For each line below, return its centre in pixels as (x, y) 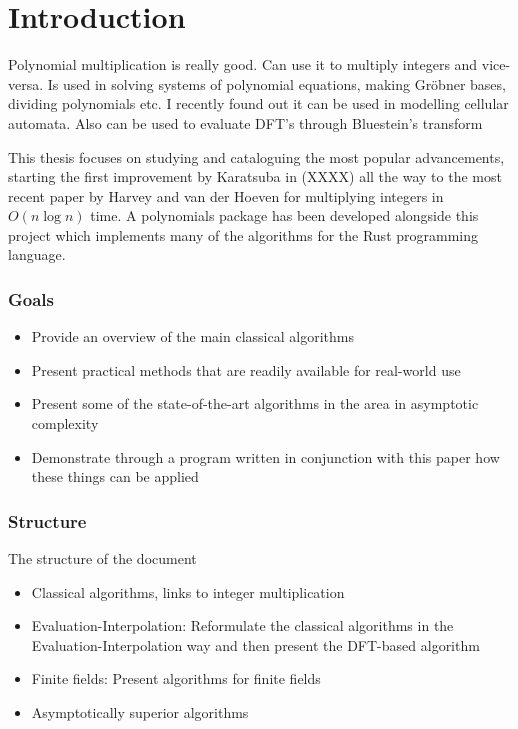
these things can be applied (115, 476)
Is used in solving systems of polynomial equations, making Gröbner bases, (276, 83)
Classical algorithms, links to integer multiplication (188, 591)
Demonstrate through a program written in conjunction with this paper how (265, 456)
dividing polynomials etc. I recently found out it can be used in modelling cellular (258, 103)
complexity (65, 423)
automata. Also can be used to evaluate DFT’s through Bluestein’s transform (245, 122)
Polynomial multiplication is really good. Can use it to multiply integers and (243, 64)
